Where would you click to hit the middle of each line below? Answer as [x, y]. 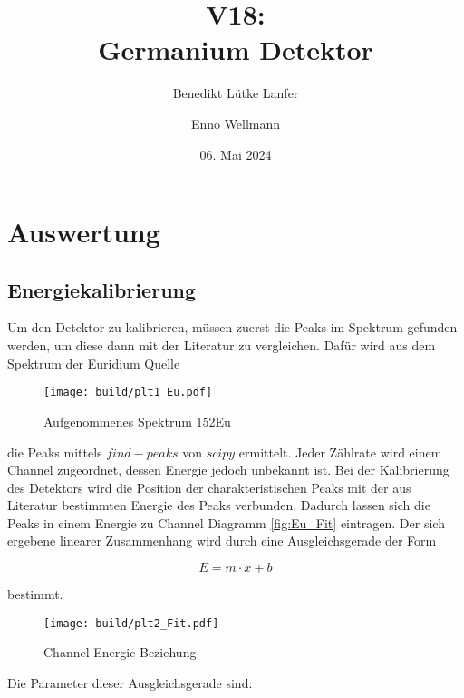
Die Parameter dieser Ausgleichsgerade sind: [130, 682]
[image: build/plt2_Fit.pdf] [131, 623]
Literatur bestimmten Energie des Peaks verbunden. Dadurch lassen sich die [219, 505]
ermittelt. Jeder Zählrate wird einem [340, 452]
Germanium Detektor [236, 49]
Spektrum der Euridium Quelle [94, 363]
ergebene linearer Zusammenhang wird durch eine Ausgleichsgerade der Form [222, 541]
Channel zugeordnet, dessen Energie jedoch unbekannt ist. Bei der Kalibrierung [228, 470]
